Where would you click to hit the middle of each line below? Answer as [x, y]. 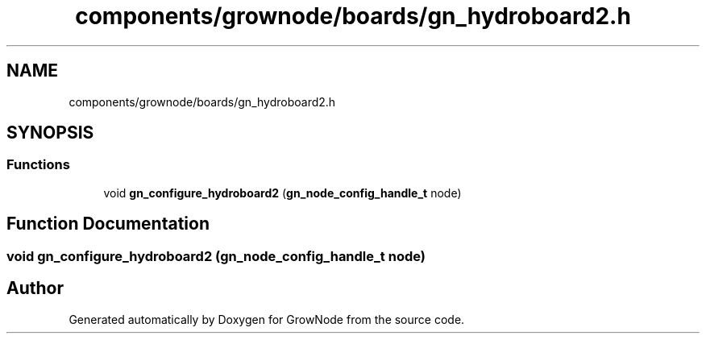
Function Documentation [108, 224]
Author [35, 288]
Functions [38, 165]
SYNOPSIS [50, 133]
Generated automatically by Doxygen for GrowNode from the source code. [267, 319]
